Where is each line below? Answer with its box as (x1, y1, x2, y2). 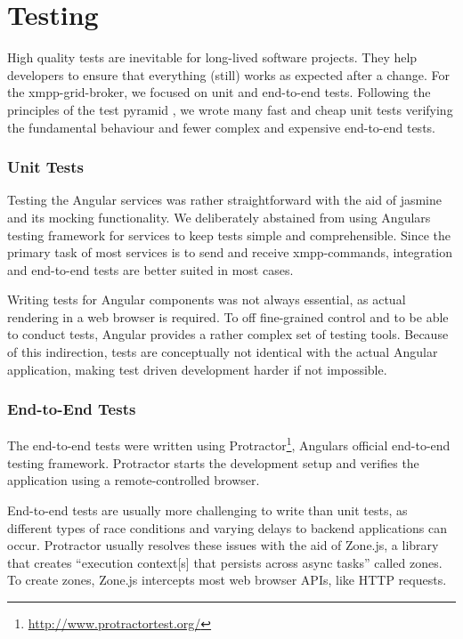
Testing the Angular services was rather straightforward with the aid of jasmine (7, 190, 443, 209)
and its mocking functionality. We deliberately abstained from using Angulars (7, 207, 431, 226)
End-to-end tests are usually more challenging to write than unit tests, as (7, 500, 408, 519)
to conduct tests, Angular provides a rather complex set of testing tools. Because (7, 325, 449, 344)
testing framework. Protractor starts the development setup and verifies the (7, 453, 419, 472)
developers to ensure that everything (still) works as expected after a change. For (7, 65, 451, 84)
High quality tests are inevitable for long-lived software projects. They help (7, 48, 418, 67)
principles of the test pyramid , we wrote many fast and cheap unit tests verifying (7, 100, 453, 118)
